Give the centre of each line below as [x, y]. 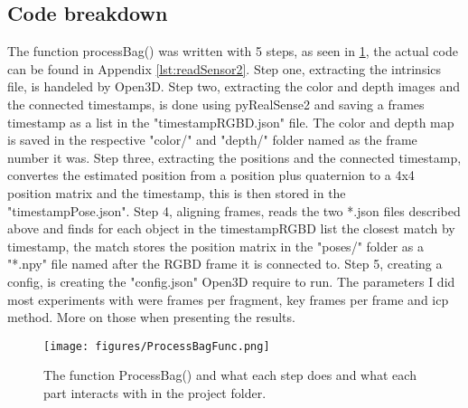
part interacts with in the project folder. [155, 392]
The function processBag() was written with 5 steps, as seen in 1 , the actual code [233, 51]
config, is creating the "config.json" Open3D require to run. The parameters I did [231, 281]
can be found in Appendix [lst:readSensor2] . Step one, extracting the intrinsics [225, 68]
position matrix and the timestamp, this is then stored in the [177, 192]
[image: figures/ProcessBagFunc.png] [157, 346]
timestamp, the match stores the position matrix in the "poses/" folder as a [216, 246]
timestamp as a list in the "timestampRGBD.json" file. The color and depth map [231, 122]
